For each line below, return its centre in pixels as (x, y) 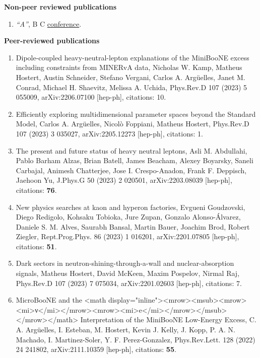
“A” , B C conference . (49, 23)
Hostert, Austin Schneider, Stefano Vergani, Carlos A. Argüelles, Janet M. (131, 77)
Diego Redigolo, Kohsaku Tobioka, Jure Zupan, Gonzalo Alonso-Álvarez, (128, 217)
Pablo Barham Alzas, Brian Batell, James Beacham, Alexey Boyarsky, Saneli (135, 160)
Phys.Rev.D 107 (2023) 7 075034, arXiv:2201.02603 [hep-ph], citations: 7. (129, 283)
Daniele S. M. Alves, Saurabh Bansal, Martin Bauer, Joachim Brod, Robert (133, 226)
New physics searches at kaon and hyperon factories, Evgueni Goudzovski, (131, 207)
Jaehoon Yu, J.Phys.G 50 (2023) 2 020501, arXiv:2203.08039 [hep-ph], (124, 180)
